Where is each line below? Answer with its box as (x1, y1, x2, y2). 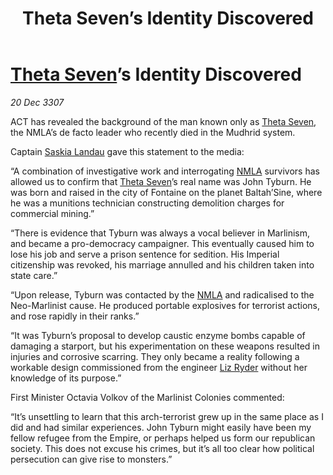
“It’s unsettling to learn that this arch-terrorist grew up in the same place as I (10, 410, 324, 422)
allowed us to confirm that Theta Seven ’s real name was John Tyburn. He (10, 175, 312, 187)
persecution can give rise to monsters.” (10, 453, 173, 465)
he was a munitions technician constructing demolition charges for (10, 197, 285, 209)
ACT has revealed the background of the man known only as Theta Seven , (10, 115, 317, 127)
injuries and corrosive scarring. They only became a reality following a (10, 350, 300, 362)
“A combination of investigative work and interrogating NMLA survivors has (10, 165, 320, 177)
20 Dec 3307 (10, 96, 65, 108)
